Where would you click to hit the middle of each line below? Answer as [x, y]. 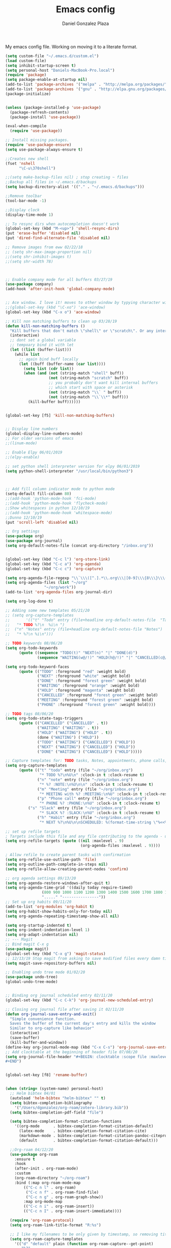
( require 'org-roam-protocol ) [42, 1221]
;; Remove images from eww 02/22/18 [44, 247]
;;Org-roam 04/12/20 [32, 1150]
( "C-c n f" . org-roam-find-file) [62, 1192]
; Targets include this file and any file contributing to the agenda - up [87, 836]
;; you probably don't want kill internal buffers [103, 383]
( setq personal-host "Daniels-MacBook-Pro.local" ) [60, 70]
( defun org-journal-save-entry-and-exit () [51, 1014]
